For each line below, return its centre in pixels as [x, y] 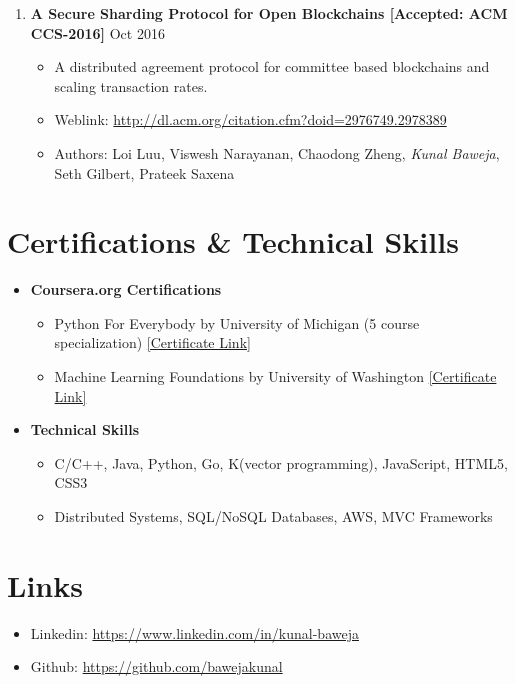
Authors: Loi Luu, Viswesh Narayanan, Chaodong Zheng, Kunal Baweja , [277, 152]
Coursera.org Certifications [126, 289]
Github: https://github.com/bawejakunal [156, 666]
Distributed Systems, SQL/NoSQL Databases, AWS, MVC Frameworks [273, 516]
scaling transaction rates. [131, 85]
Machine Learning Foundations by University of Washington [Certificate [275, 376]
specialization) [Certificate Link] [152, 342]
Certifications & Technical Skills [233, 241]
